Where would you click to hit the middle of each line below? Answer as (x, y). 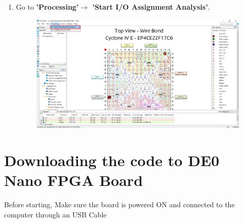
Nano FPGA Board (74, 180)
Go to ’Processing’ (47, 7)
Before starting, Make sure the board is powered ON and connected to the (119, 204)
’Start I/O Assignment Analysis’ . (151, 7)
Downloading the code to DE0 (112, 160)
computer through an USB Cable (55, 214)
